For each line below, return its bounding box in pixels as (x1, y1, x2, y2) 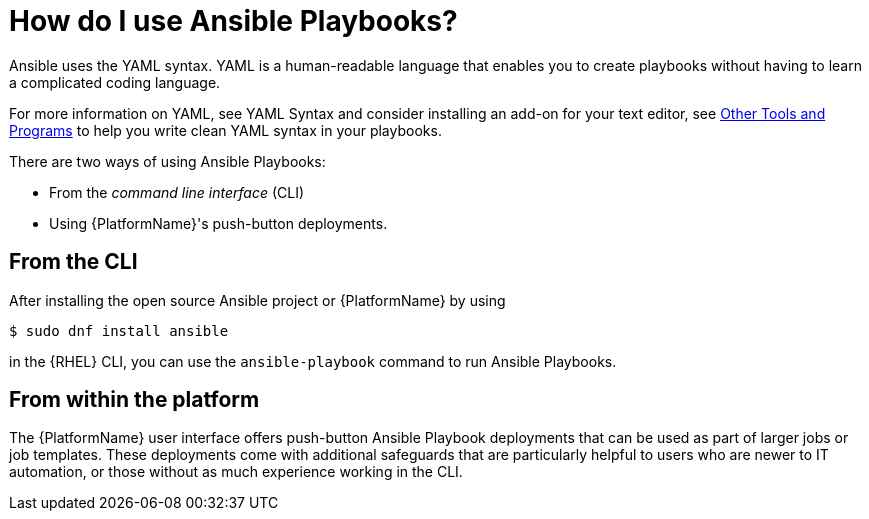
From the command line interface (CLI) (49, 183, 305, 201)
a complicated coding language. (9, 73, 221, 91)
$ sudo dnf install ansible (9, 322, 229, 339)
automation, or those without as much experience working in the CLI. (9, 463, 463, 481)
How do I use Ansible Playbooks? (9, 4, 458, 38)
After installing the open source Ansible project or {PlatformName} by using (9, 291, 506, 309)
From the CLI (9, 249, 138, 275)
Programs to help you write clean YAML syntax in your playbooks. (9, 121, 442, 139)
